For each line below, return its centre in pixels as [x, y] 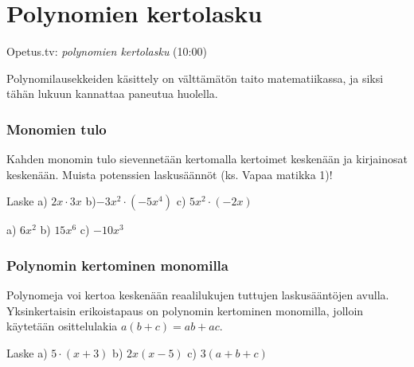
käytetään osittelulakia [62, 326]
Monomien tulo [57, 129]
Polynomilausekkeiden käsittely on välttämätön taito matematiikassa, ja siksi [195, 78]
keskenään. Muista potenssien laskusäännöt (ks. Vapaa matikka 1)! [170, 174]
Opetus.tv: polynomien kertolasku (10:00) [107, 51]
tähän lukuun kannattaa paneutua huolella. [112, 94]
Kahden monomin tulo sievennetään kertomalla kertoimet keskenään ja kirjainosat [207, 159]
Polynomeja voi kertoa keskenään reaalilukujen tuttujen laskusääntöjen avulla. [198, 295]
